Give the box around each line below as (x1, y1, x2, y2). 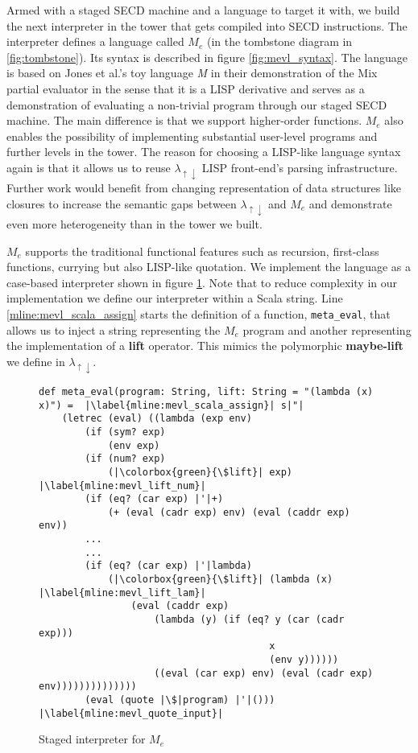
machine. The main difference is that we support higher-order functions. (6, 112, 362, 129)
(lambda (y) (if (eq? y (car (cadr (154, 614, 345, 626)
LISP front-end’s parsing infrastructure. (201, 158, 398, 175)
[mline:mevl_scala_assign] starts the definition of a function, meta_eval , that (6, 305, 391, 322)
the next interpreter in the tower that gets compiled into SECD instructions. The (6, 17, 408, 34)
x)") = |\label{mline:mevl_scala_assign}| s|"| (39, 399, 304, 411)
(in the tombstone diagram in (206, 33, 353, 50)
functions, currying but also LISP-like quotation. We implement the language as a (6, 258, 412, 275)
